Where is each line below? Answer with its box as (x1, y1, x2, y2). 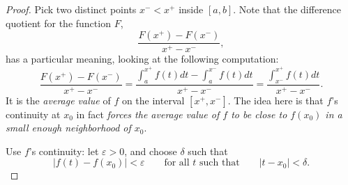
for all (164, 158, 190, 168)
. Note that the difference (233, 2, 342, 16)
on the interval (121, 92, 185, 107)
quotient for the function (6, 15, 111, 30)
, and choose (124, 143, 177, 158)
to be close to (231, 106, 287, 121)
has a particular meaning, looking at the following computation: (6, 51, 279, 66)
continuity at (6, 106, 61, 121)
